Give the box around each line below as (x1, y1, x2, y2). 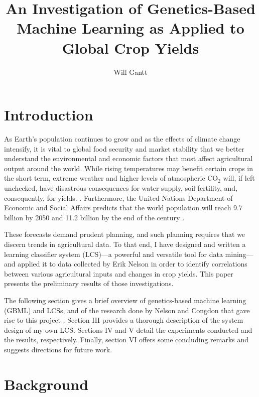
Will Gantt (113, 66, 148, 77)
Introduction (4, 104, 93, 125)
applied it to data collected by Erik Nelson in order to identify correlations (18, 258, 247, 269)
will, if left (223, 173, 255, 183)
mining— (225, 248, 253, 259)
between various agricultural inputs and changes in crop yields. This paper (4, 268, 233, 279)
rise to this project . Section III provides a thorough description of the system (4, 315, 243, 325)
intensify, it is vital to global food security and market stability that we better (4, 143, 244, 154)
